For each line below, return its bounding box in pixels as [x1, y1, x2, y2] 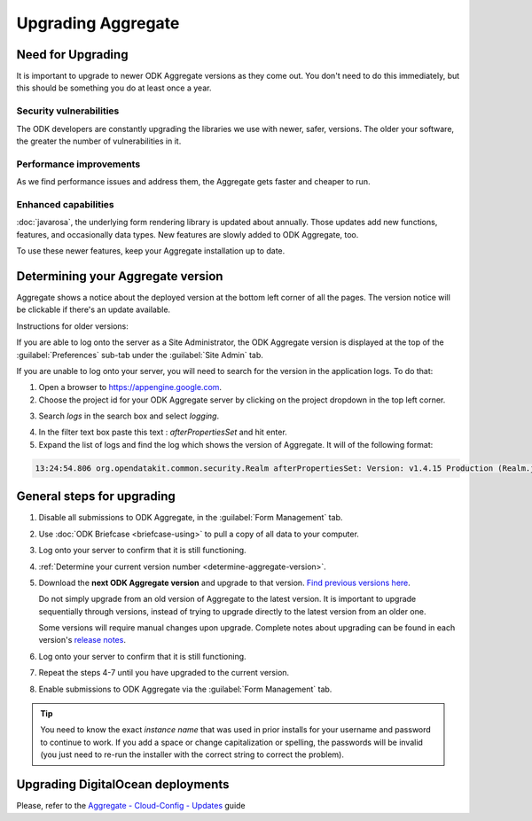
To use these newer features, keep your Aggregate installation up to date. [16, 246, 286, 256]
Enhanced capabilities [16, 198, 114, 210]
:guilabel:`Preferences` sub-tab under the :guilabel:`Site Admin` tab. [16, 349, 263, 360]
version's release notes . [38, 635, 126, 645]
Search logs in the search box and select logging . [38, 410, 220, 421]
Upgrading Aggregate [16, 13, 180, 33]
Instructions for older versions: [16, 320, 129, 332]
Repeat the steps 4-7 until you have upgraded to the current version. [38, 668, 290, 678]
